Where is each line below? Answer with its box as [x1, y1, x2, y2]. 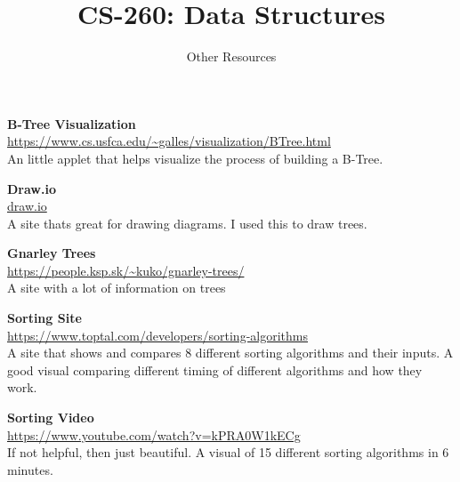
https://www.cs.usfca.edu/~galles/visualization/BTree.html [7, 132, 331, 150]
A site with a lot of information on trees [7, 278, 226, 297]
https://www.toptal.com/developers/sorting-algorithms [7, 325, 309, 344]
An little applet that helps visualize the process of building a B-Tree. [7, 149, 383, 167]
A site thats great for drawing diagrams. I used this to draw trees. [7, 213, 367, 232]
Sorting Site [7, 309, 82, 327]
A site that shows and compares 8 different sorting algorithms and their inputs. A [7, 343, 454, 362]
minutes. [7, 460, 53, 478]
